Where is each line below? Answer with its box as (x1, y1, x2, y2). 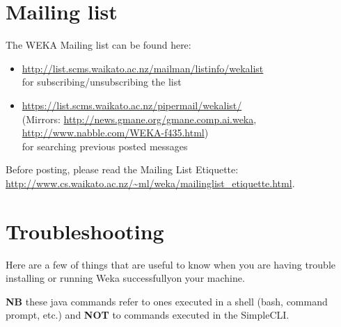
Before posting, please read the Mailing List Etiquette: (6, 162, 239, 177)
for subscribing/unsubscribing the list (22, 74, 182, 89)
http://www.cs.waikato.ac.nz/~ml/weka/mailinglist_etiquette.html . (6, 175, 295, 190)
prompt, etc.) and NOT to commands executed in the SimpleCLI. (6, 308, 290, 322)
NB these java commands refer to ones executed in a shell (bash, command (6, 294, 328, 308)
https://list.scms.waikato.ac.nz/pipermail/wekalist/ (22, 97, 242, 112)
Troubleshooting (6, 216, 164, 245)
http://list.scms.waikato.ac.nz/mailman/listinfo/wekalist (22, 61, 264, 75)
